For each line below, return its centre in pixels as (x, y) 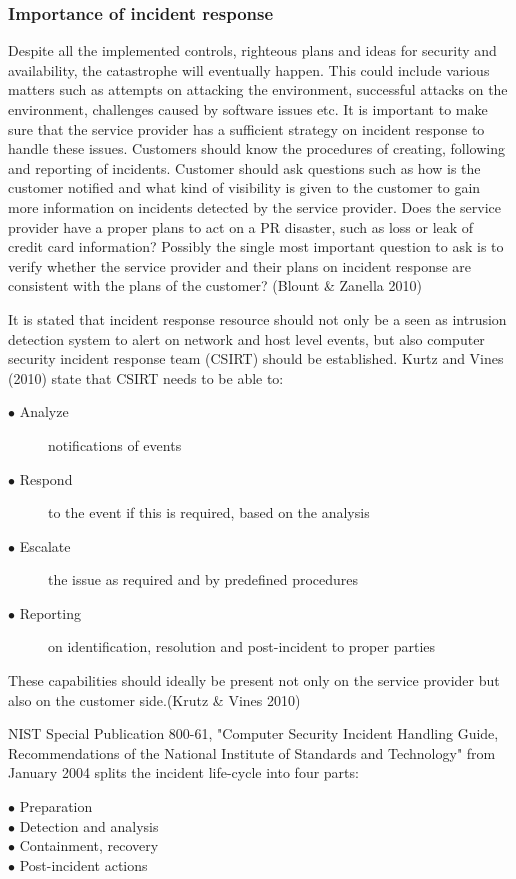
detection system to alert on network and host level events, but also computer (246, 338)
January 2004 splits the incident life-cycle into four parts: (183, 772)
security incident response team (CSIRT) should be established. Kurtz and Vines (256, 358)
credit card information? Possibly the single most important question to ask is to (256, 246)
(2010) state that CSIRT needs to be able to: (146, 377)
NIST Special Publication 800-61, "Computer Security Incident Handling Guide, (253, 733)
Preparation (56, 806)
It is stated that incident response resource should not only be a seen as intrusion (257, 318)
